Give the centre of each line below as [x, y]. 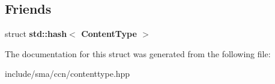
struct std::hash [36, 34]
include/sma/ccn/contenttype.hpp [68, 74]
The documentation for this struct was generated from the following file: [138, 53]
